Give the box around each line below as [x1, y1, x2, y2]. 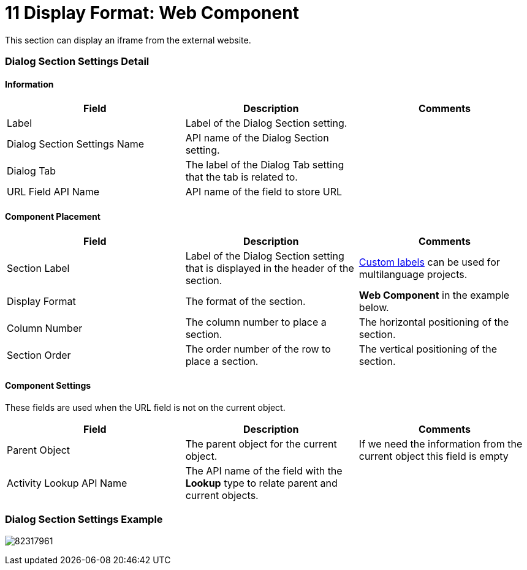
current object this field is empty [358, 449, 509, 462]
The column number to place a [185, 315, 327, 328]
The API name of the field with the [185, 464, 343, 477]
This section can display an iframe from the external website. [5, 34, 251, 45]
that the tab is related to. [185, 171, 298, 184]
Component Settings [5, 380, 91, 391]
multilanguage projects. [358, 268, 468, 280]
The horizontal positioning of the [358, 315, 509, 328]
